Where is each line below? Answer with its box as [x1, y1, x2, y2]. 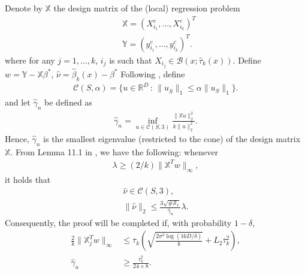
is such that [109, 53, 152, 66]
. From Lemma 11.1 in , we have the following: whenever [10, 145, 218, 158]
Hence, [5, 132, 29, 144]
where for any [5, 53, 55, 66]
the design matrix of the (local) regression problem [53, 2, 240, 14]
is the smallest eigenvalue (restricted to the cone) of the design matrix [43, 132, 301, 144]
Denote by [5, 2, 43, 14]
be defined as [44, 96, 92, 109]
